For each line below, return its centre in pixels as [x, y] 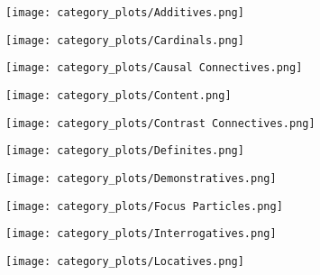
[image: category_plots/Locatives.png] [125, 261]
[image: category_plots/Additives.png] [125, 13]
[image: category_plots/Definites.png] [125, 151]
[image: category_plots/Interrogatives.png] [141, 234]
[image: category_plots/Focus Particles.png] [144, 206]
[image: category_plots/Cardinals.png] [125, 40]
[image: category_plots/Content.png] [119, 95]
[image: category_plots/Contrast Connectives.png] [160, 123]
